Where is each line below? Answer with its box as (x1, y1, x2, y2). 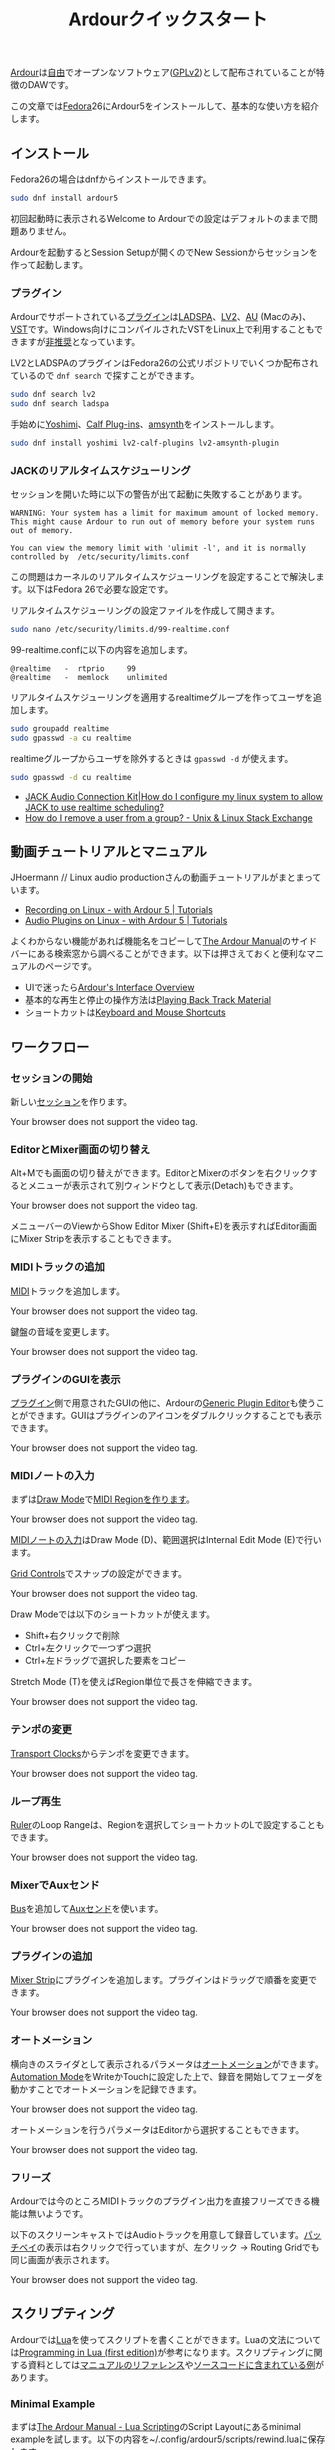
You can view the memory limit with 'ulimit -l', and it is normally (10, 543, 307, 554)
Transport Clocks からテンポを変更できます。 (10, 1747, 195, 1759)
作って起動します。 (10, 258, 88, 270)
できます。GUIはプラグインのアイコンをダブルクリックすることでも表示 (27, 1409, 323, 1421)
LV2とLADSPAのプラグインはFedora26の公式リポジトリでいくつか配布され (10, 357, 319, 369)
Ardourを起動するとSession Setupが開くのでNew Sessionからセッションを (10, 246, 318, 258)
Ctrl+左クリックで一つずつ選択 (24, 1642, 152, 1654)
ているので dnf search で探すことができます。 (10, 370, 200, 382)
